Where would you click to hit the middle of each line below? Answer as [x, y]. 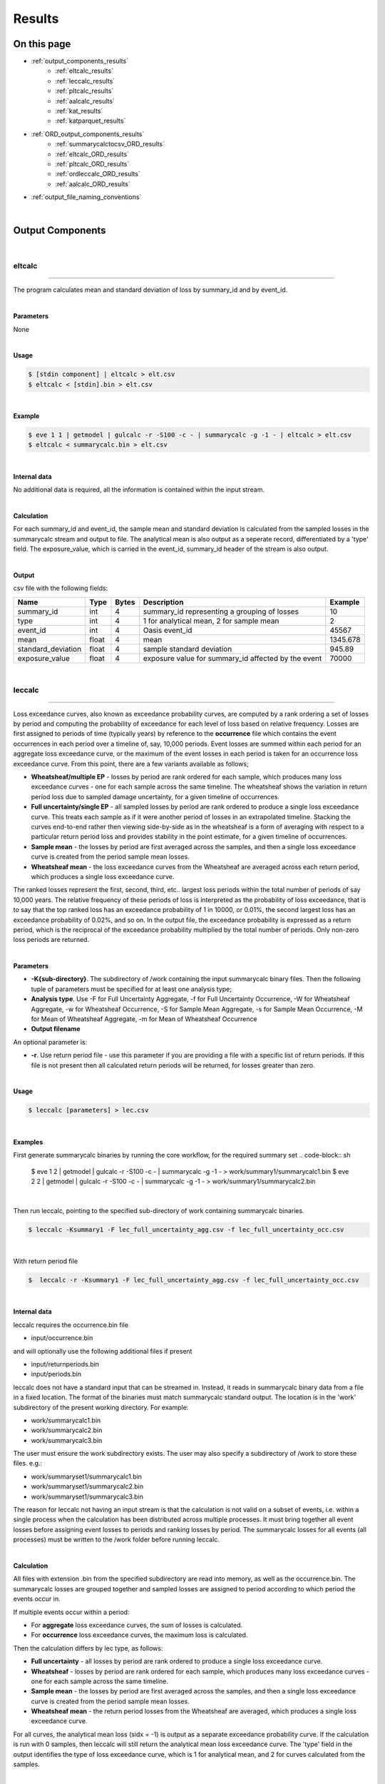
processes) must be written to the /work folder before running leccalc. [117, 1540]
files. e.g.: [28, 1464]
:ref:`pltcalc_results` [84, 91]
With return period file [46, 1261]
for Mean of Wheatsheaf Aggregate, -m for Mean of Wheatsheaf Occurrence [144, 1019]
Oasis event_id [168, 630]
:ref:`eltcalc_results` [84, 71]
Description [163, 602]
